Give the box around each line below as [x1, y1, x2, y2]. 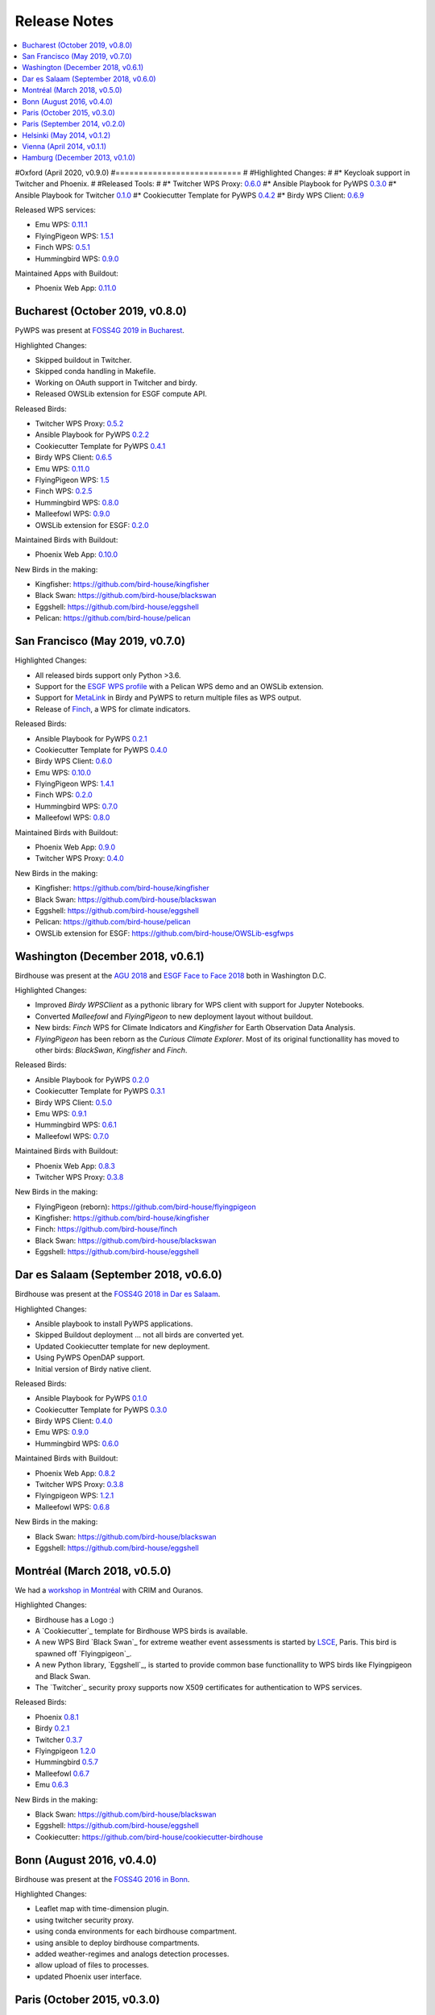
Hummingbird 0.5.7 [35, 1757, 98, 1767]
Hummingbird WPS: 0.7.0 [35, 801, 118, 811]
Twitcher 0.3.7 [35, 1735, 83, 1744]
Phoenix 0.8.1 [35, 1712, 80, 1722]
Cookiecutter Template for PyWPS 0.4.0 [35, 745, 168, 754]
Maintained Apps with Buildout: [14, 268, 118, 278]
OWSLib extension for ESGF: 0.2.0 [35, 520, 149, 530]
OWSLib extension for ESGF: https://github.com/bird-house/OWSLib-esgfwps [35, 928, 294, 938]
